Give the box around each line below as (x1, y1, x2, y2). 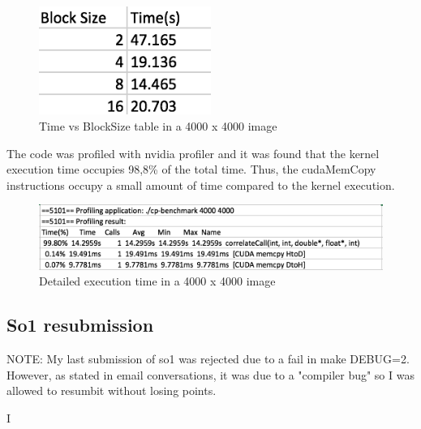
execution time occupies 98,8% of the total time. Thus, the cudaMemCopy (6, 161, 376, 178)
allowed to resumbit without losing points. (6, 382, 217, 399)
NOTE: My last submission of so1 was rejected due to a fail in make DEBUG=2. (6, 350, 410, 367)
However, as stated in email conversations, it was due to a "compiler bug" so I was (6, 366, 415, 383)
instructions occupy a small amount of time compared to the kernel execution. (6, 176, 395, 193)
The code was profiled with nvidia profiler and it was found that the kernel (6, 144, 380, 161)
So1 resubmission (6, 312, 154, 337)
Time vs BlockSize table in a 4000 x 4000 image (39, 117, 277, 134)
